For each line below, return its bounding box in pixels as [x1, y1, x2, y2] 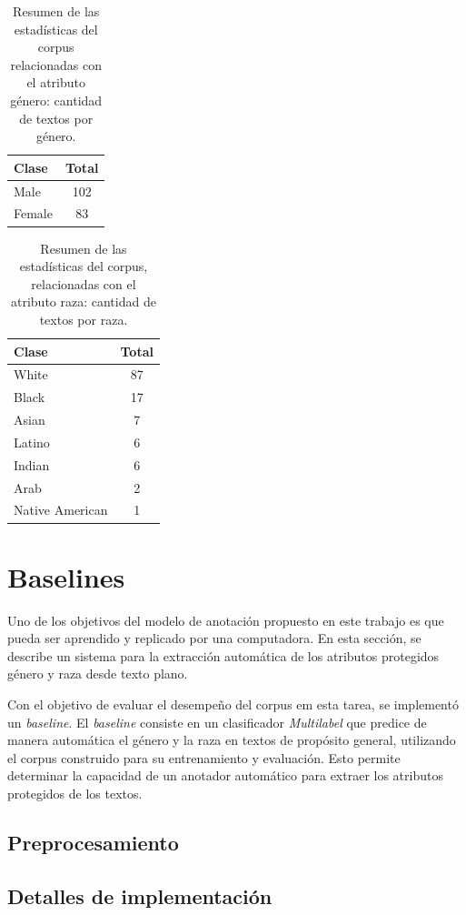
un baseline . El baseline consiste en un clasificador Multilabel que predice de [7, 712, 427, 731]
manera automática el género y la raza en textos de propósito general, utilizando [7, 730, 456, 749]
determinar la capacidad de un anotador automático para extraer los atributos [7, 766, 443, 785]
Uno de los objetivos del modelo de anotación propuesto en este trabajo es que [7, 610, 444, 629]
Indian [14, 455, 50, 474]
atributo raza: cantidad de [11, 292, 156, 311]
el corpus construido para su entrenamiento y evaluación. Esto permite [7, 748, 401, 767]
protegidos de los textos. [7, 783, 143, 802]
